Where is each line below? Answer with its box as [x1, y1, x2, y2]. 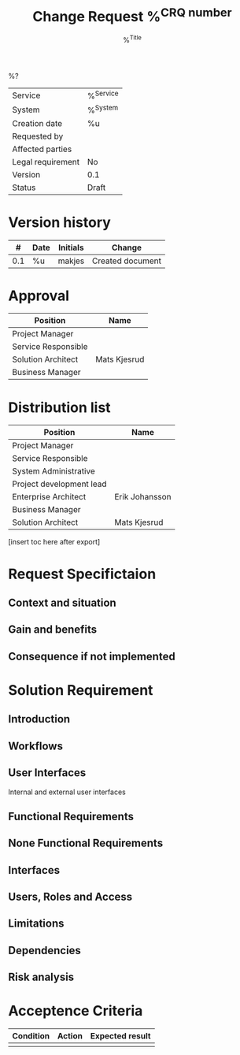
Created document [91, 255, 161, 266]
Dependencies [8, 943, 81, 957]
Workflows [8, 739, 63, 752]
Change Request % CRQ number [32, 5, 232, 26]
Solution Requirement [8, 681, 153, 699]
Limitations [8, 917, 65, 931]
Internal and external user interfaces [8, 787, 126, 797]
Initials [58, 242, 84, 253]
